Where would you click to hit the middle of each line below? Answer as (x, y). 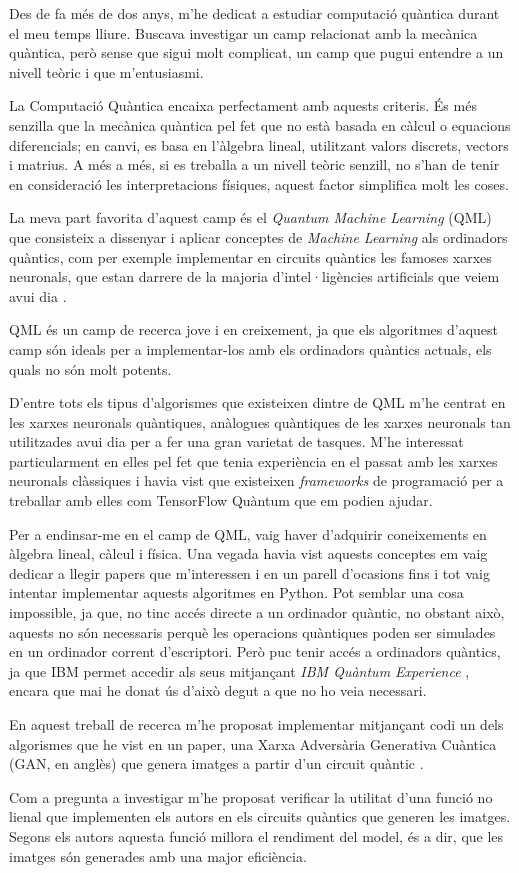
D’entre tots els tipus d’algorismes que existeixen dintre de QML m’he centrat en (257, 402)
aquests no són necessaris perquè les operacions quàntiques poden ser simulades (252, 631)
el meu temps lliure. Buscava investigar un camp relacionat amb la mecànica (243, 32)
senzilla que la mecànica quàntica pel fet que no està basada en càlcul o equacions (260, 124)
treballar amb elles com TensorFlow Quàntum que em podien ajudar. (221, 500)
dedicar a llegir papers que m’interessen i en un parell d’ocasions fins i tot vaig (249, 572)
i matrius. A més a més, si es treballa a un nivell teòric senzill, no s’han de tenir (254, 164)
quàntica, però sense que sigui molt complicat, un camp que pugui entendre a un (256, 52)
